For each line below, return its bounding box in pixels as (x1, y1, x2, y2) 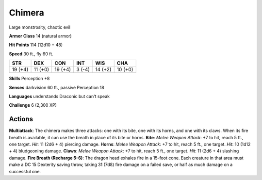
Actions (9, 115, 33, 123)
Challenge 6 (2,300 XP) (9, 102, 57, 108)
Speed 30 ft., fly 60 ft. (9, 51, 53, 57)
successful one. (9, 168, 41, 174)
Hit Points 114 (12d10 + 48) (9, 42, 63, 48)
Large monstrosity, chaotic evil (9, 24, 70, 30)
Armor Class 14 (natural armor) (9, 33, 72, 39)
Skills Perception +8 (9, 76, 50, 82)
